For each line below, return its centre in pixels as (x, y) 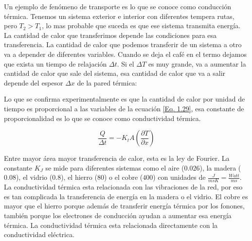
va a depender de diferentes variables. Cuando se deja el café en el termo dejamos (125, 54)
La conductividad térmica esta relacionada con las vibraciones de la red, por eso (123, 187)
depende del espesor (34, 82)
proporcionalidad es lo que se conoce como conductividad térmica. (102, 118)
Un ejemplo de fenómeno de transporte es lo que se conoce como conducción (117, 6)
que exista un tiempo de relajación (55, 63)
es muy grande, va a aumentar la (197, 63)
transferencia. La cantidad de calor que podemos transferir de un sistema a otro (123, 44)
